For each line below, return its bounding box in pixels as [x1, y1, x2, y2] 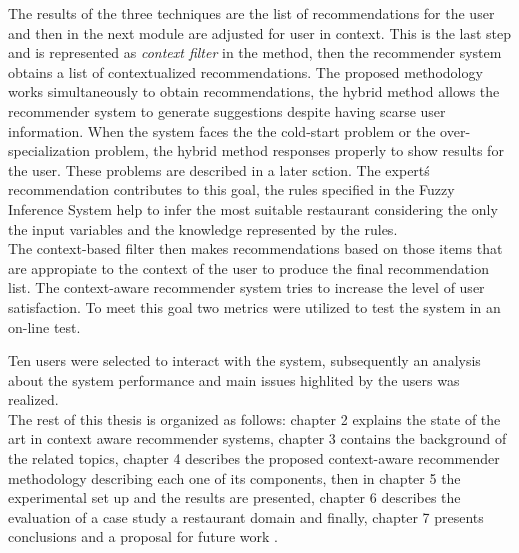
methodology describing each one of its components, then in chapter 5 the [8, 467, 461, 488]
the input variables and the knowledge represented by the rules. [8, 218, 398, 239]
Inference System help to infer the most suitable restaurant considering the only [8, 198, 498, 219]
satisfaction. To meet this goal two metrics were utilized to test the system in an [8, 296, 501, 317]
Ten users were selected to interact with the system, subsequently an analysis [8, 350, 481, 371]
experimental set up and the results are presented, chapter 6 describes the [8, 487, 461, 508]
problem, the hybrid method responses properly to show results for [94, 140, 504, 161]
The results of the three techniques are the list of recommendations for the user [8, 3, 495, 23]
